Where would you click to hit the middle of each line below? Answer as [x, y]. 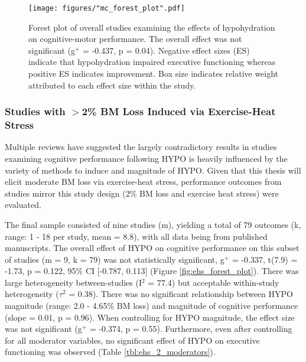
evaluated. [23, 205]
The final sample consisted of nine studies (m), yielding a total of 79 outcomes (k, [153, 224]
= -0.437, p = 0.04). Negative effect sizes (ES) [166, 50]
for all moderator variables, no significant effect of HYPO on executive [132, 340]
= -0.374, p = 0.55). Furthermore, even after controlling [191, 329]
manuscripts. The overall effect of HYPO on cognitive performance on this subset [152, 248]
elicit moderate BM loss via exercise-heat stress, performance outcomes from [143, 182]
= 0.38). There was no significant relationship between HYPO [181, 294]
